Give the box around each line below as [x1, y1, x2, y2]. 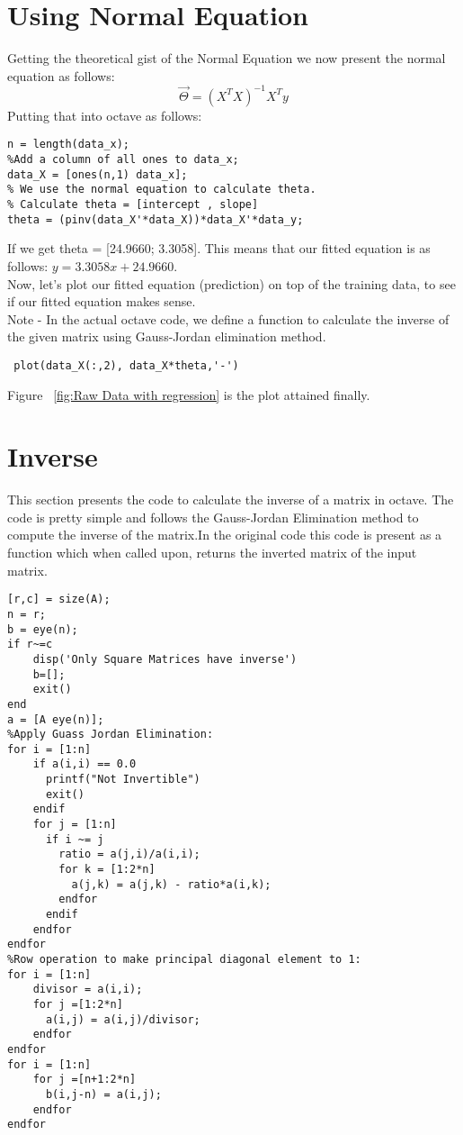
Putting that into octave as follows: [7, 105, 202, 124]
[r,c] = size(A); [7, 593, 111, 606]
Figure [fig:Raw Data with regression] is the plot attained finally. [7, 385, 370, 404]
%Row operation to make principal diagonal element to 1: [7, 953, 361, 966]
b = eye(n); [7, 622, 78, 636]
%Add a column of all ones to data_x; [7, 153, 239, 167]
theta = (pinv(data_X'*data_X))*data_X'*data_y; [7, 213, 304, 226]
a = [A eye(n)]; [7, 713, 104, 726]
